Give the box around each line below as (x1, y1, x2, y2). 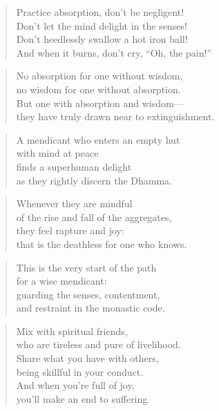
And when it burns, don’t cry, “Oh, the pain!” (16, 45, 211, 59)
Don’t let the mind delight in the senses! (16, 18, 187, 32)
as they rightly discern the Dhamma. (16, 173, 172, 187)
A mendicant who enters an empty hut (16, 132, 180, 146)
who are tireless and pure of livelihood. (16, 337, 181, 352)
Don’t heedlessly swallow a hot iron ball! (16, 32, 188, 46)
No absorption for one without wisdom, (16, 68, 183, 83)
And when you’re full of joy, (16, 378, 135, 392)
